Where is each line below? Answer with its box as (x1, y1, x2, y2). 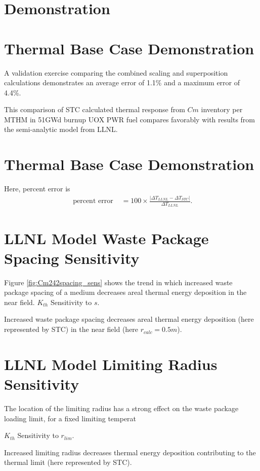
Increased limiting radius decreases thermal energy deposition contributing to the (4, 447, 256, 457)
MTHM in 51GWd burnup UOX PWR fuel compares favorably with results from (4, 114, 255, 124)
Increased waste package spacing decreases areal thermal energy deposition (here (4, 314, 254, 324)
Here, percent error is (4, 183, 70, 194)
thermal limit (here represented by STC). (4, 457, 132, 467)
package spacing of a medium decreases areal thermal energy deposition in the (4, 287, 247, 297)
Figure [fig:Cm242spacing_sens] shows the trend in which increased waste (4, 277, 233, 287)
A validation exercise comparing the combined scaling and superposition (4, 67, 228, 78)
